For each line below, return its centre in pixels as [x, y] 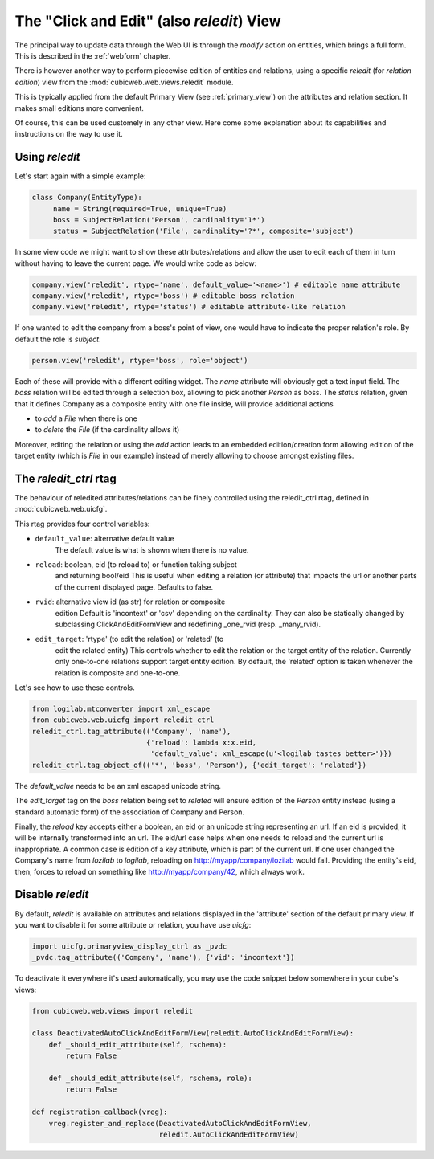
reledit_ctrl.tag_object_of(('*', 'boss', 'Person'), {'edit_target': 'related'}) [199, 765]
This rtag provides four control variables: [82, 524]
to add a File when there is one [86, 418]
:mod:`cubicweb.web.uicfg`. [61, 509]
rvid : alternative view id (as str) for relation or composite [130, 602]
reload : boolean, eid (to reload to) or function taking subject [136, 565]
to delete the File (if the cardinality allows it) [107, 430]
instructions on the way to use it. [69, 134]
